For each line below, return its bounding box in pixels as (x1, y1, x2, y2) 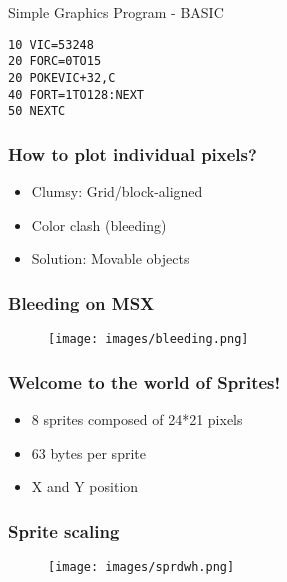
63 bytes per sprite (31, 442, 146, 463)
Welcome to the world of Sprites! (8, 369, 281, 394)
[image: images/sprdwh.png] (48, 559, 235, 574)
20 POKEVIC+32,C (8, 70, 116, 85)
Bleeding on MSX (8, 290, 155, 315)
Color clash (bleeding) (31, 214, 167, 235)
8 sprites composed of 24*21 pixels (31, 408, 243, 429)
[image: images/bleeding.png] (48, 332, 249, 347)
